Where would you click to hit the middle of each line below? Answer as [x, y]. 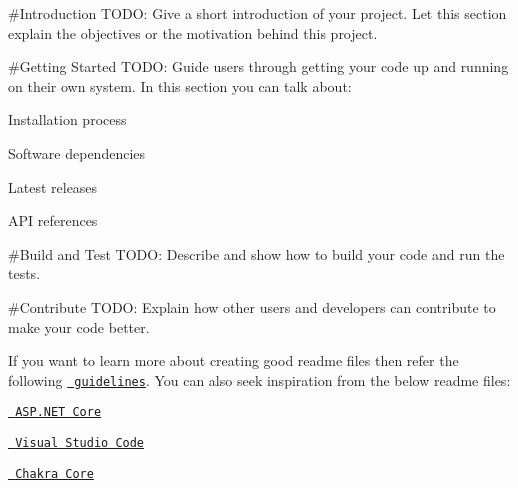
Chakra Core [54, 473]
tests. [24, 273]
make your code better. [79, 326]
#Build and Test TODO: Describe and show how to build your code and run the [256, 253]
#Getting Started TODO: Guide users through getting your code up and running [258, 66]
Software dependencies [77, 152]
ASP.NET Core [58, 412]
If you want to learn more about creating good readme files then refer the [233, 360]
